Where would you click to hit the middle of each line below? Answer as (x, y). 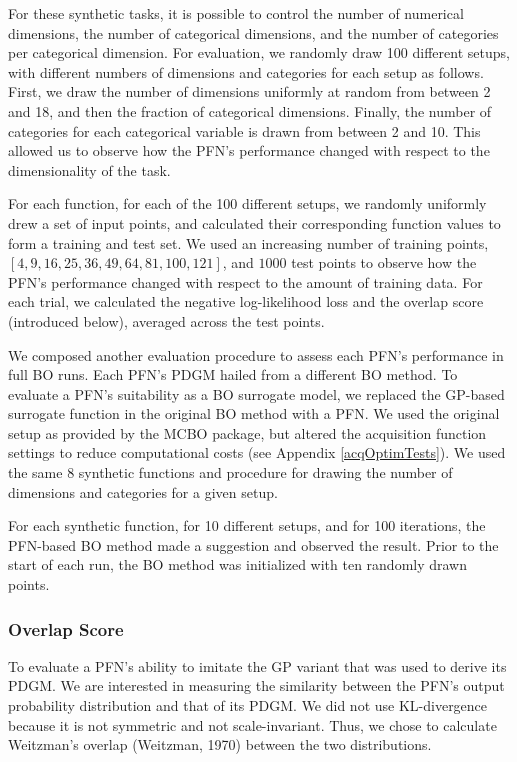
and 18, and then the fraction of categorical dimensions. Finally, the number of (250, 110)
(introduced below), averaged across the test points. (166, 320)
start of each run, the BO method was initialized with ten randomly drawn (238, 564)
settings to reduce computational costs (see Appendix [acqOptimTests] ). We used (257, 452)
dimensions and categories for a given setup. (143, 491)
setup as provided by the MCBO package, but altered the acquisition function (247, 432)
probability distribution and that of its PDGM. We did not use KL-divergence (248, 705)
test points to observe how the (384, 262)
